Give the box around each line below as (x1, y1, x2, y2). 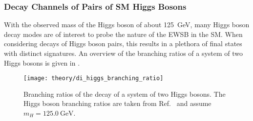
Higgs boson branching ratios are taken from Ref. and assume (23, 98, 211, 108)
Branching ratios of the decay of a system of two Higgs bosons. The (23, 88, 226, 99)
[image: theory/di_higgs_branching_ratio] (23, 75, 164, 82)
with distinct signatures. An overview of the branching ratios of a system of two (4, 48, 243, 58)
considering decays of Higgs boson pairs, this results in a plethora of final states (4, 38, 242, 49)
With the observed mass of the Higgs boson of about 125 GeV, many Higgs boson (4, 19, 250, 30)
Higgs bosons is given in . (4, 57, 80, 68)
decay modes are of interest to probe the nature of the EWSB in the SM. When (4, 29, 243, 39)
